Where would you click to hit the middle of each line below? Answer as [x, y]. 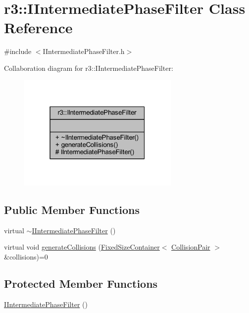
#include [18, 51]
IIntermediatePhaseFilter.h [84, 51]
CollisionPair [191, 247]
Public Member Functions [72, 210]
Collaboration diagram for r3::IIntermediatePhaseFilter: [89, 68]
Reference [38, 27]
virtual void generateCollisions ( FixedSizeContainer [82, 247]
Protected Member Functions [81, 284]
